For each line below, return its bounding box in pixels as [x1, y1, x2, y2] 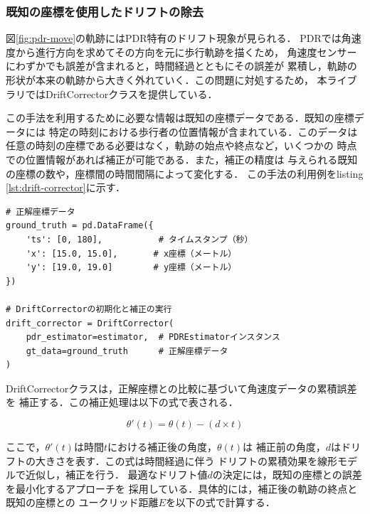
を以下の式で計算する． [165, 495, 275, 510]
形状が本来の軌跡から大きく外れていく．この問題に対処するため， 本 [6, 73, 327, 87]
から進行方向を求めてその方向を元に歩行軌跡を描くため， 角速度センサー [15, 44, 357, 59]
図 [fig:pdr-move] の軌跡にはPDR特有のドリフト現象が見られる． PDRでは [6, 31, 342, 45]
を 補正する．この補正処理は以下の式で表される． [6, 395, 238, 409]
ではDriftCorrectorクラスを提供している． [25, 86, 218, 101]
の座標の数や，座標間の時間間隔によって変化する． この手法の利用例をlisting [6, 166, 364, 181]
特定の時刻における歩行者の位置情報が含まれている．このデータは [48, 124, 358, 139]
